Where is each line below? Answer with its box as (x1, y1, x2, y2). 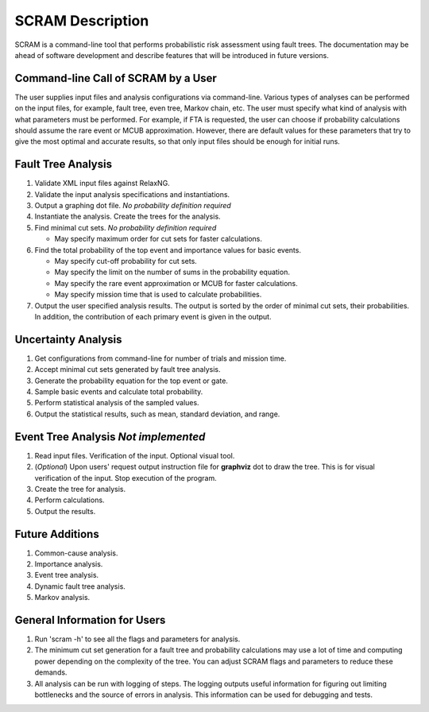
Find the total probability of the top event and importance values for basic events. (34, 245, 302, 254)
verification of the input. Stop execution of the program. (34, 473, 218, 482)
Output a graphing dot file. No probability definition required (34, 201, 232, 211)
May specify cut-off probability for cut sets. (54, 257, 198, 266)
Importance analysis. (34, 559, 103, 569)
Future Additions (14, 527, 99, 540)
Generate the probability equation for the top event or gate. (34, 376, 228, 385)
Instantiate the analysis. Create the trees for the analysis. (34, 211, 222, 222)
